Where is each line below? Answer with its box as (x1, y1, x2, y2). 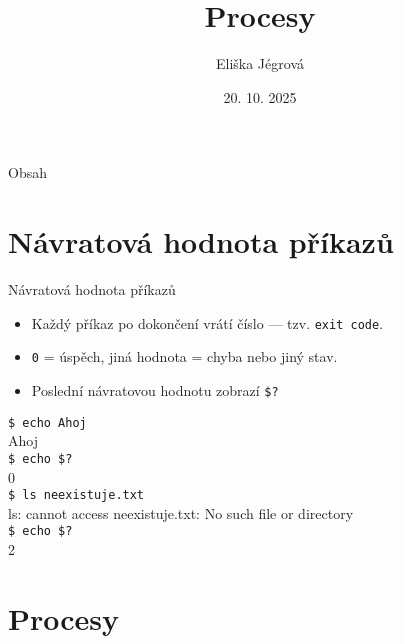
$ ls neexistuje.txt (8, 488, 145, 503)
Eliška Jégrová (215, 53, 304, 74)
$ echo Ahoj (8, 415, 87, 430)
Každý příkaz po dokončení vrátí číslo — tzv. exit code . (31, 312, 384, 333)
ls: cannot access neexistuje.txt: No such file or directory (8, 502, 354, 523)
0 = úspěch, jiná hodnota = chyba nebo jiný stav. (31, 346, 338, 367)
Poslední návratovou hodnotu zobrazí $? (31, 379, 279, 400)
